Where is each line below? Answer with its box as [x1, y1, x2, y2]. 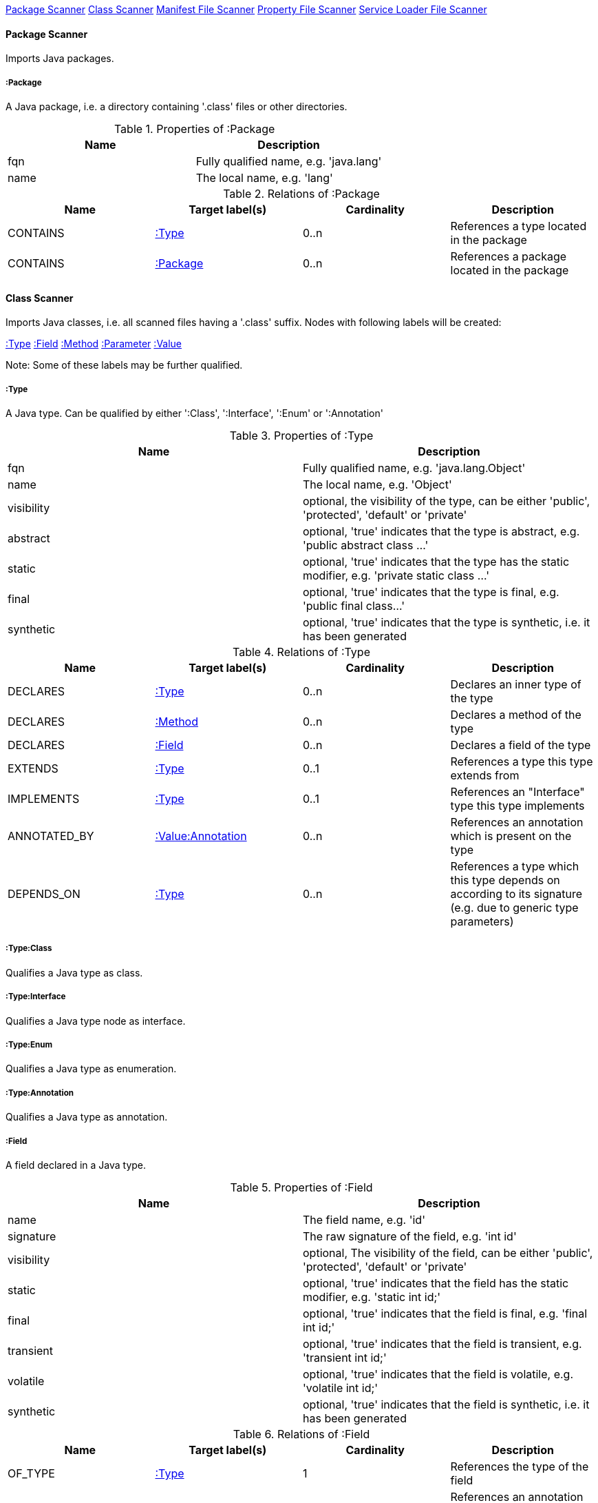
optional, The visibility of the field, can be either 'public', [303, 1245, 593, 1260]
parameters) [450, 914, 514, 928]
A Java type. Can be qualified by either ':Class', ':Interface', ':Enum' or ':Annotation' [6, 407, 383, 419]
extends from [450, 768, 520, 782]
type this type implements [450, 799, 585, 812]
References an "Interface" [450, 785, 585, 799]
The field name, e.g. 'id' [303, 1212, 425, 1227]
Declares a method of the [450, 708, 581, 722]
